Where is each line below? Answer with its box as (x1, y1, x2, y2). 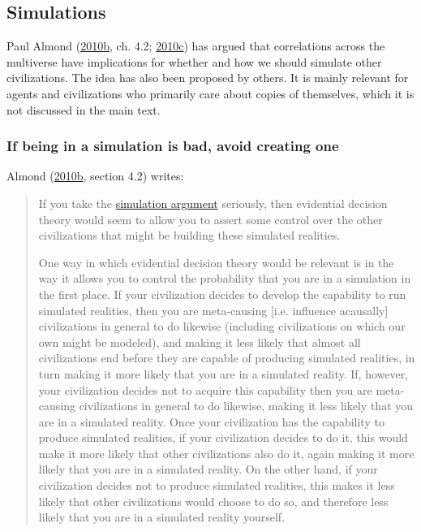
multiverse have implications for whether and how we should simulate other (6, 53, 382, 70)
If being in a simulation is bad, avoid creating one (6, 136, 339, 156)
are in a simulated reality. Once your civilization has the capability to (38, 413, 384, 430)
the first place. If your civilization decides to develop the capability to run (38, 285, 406, 302)
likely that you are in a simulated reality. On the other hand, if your (38, 461, 378, 478)
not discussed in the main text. (6, 101, 161, 118)
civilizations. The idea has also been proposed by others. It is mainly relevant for (6, 69, 409, 86)
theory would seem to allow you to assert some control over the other (38, 210, 383, 227)
